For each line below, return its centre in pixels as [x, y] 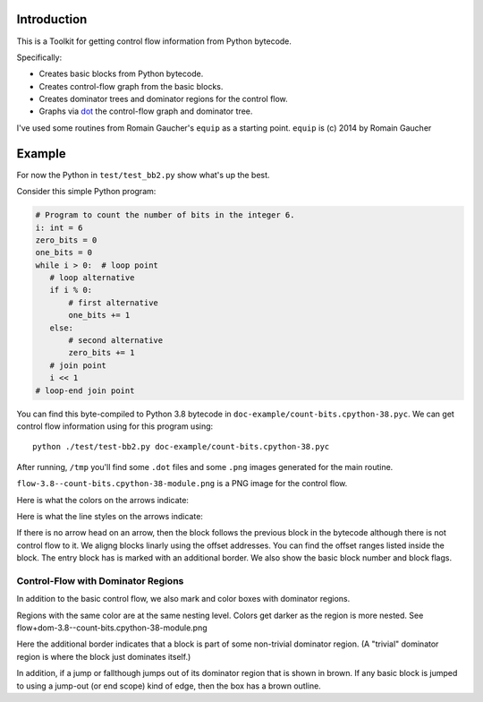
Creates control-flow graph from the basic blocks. [131, 86]
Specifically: [39, 57]
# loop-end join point [85, 390]
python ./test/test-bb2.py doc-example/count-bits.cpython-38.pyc [181, 447]
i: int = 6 [59, 227]
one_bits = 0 [64, 253]
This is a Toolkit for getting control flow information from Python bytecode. [154, 41]
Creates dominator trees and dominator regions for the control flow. [163, 99]
